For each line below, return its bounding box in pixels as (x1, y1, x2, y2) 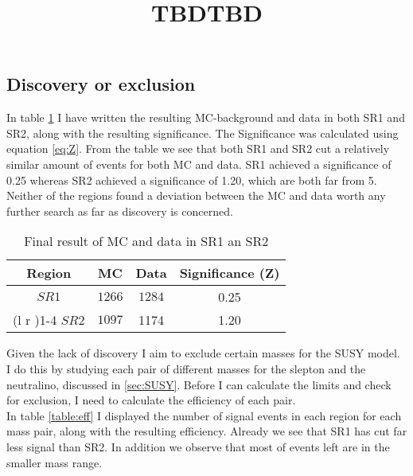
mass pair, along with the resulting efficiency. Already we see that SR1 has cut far (6, 423, 407, 439)
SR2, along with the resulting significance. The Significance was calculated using (6, 124, 399, 141)
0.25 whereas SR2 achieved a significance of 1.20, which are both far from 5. (6, 171, 377, 188)
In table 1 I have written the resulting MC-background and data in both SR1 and (6, 109, 405, 126)
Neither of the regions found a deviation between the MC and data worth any (6, 187, 386, 204)
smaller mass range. (6, 454, 103, 470)
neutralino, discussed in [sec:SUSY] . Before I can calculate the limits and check (6, 376, 392, 392)
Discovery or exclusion (6, 72, 196, 96)
